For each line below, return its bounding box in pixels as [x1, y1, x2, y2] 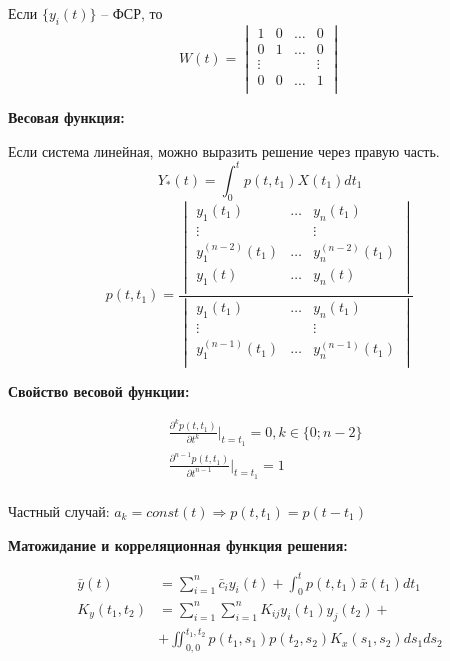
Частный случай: [8, 500, 110, 521]
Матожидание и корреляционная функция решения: [8, 534, 348, 555]
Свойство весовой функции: [8, 380, 190, 401]
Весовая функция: [8, 107, 125, 128]
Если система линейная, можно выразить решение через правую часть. [8, 140, 440, 161]
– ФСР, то [101, 3, 163, 23]
